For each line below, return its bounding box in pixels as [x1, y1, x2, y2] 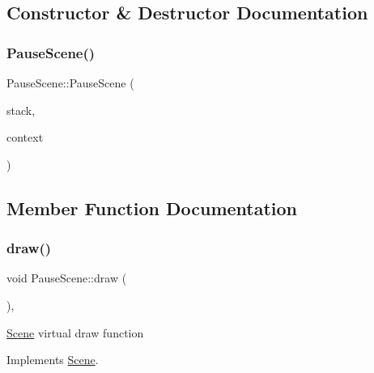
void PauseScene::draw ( [6, 269, 127, 286]
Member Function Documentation [6, 195, 298, 220]
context [6, 129, 44, 146]
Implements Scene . [6, 351, 99, 368]
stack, [6, 101, 36, 118]
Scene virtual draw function [6, 324, 144, 341]
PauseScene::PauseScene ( [6, 74, 134, 91]
